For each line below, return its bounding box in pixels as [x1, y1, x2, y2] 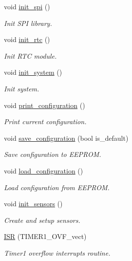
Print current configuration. [4, 116, 87, 127]
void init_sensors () [4, 198, 63, 209]
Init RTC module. [4, 50, 57, 61]
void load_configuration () [4, 165, 83, 175]
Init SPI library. [4, 18, 52, 28]
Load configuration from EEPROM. [4, 182, 110, 192]
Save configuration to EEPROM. [4, 149, 101, 159]
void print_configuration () [4, 100, 85, 110]
